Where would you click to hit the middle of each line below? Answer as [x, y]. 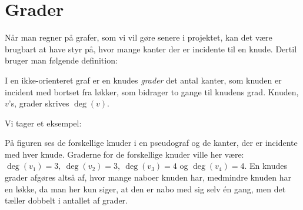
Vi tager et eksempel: [43, 123]
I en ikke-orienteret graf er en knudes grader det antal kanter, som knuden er [143, 80]
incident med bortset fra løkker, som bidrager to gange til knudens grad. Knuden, [152, 91]
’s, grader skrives [39, 103]
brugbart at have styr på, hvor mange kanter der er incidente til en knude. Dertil [151, 49]
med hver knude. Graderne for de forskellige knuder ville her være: [124, 154]
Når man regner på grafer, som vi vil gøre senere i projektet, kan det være [139, 37]
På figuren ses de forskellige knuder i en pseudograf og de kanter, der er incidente [151, 143]
